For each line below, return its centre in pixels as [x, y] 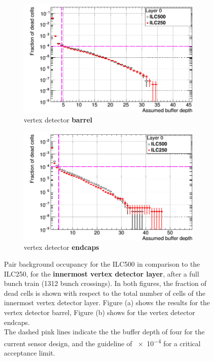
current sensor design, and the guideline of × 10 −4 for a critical [102, 342]
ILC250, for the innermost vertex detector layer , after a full [102, 273]
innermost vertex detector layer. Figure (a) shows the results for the [107, 302]
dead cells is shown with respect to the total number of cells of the [105, 293]
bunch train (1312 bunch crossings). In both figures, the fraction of [105, 283]
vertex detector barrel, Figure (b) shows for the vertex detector [100, 312]
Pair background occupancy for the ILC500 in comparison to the [102, 263]
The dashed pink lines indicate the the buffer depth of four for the [104, 332]
